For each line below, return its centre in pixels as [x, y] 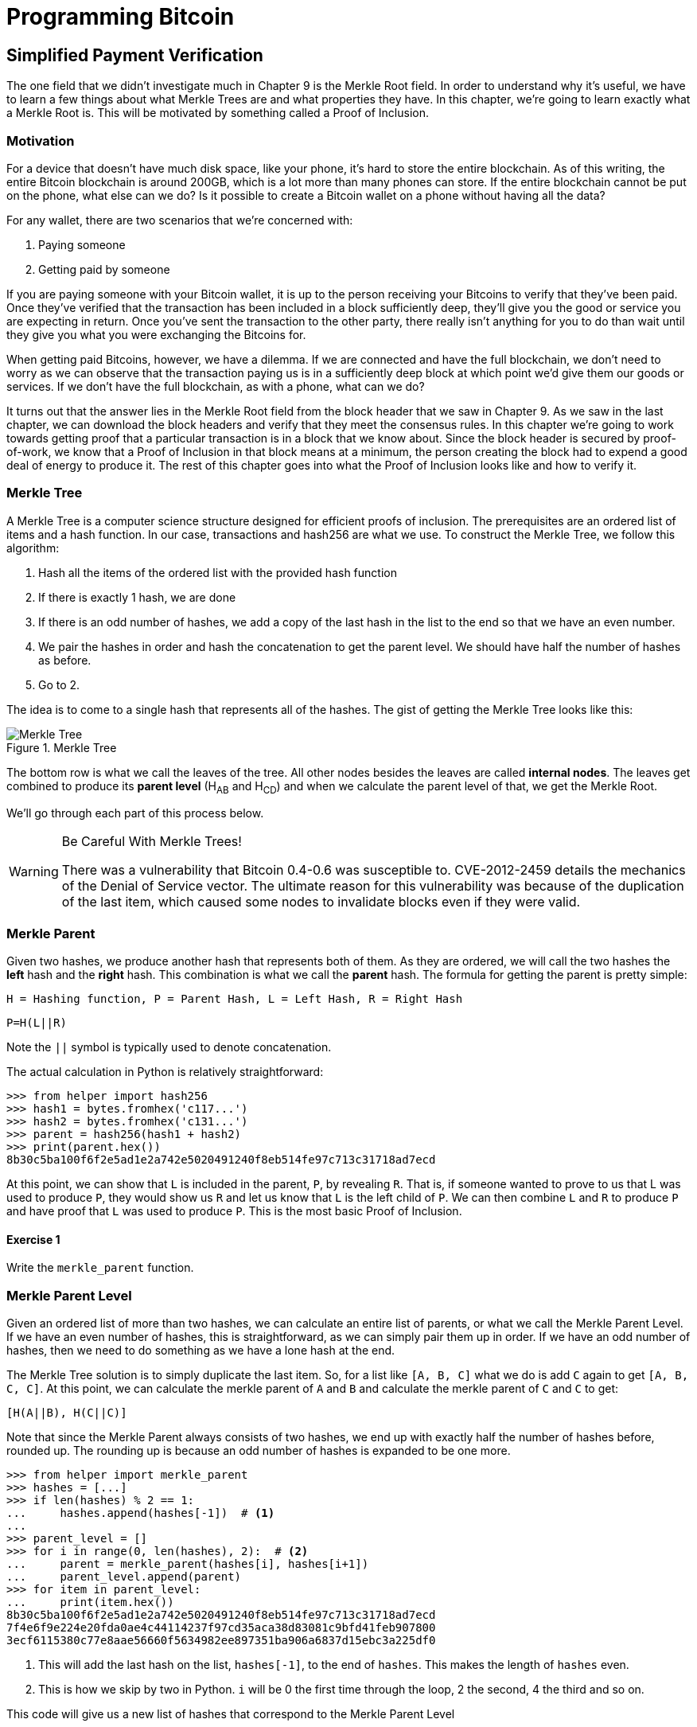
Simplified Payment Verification [135, 55]
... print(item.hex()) [90, 1602]
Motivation [41, 140]
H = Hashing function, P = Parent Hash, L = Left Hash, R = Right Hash [235, 999]
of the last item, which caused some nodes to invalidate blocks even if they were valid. [321, 902]
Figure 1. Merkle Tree [62, 747]
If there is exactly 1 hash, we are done [137, 597]
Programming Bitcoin [121, 17]
